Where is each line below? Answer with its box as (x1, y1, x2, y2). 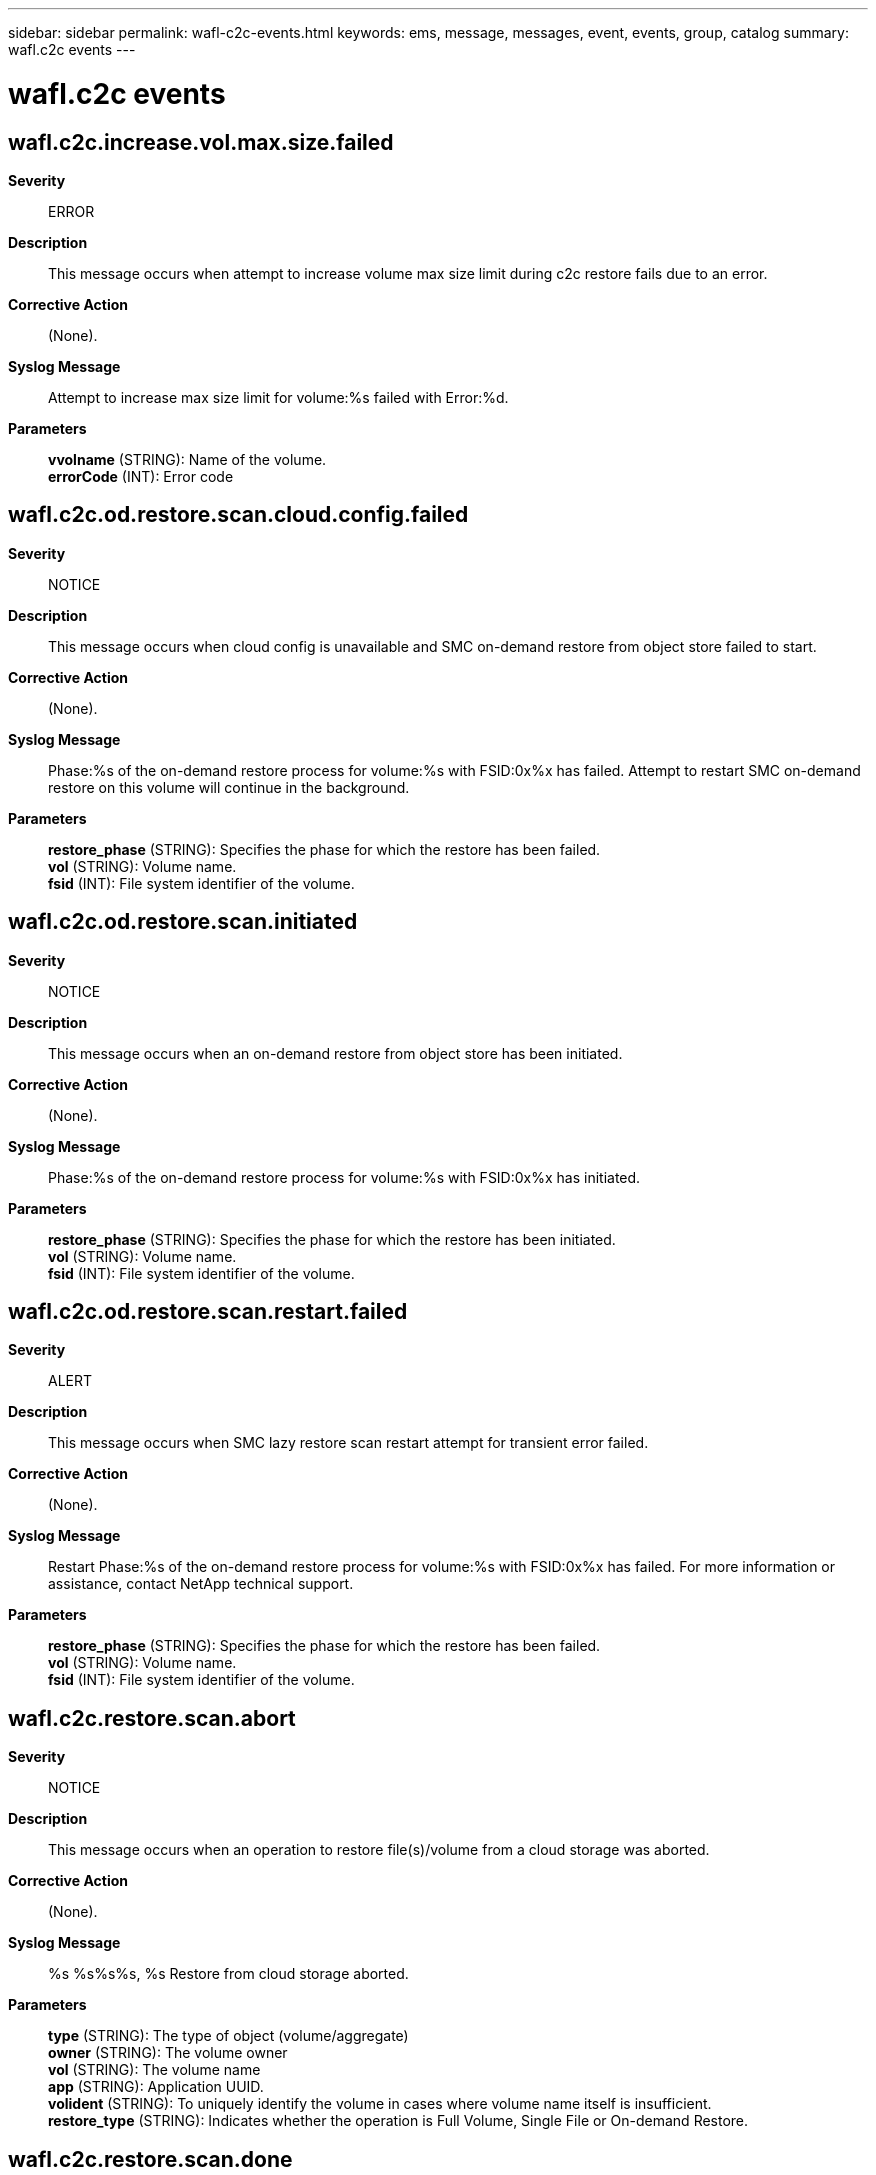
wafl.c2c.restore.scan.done (8, 2146, 293, 2172)
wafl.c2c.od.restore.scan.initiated (8, 909, 358, 935)
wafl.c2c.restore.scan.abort (8, 1705, 296, 1731)
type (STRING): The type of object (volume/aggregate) (48, 2027, 409, 2045)
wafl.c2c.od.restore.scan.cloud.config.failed (8, 502, 469, 528)
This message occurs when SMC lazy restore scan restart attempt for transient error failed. (48, 1434, 649, 1452)
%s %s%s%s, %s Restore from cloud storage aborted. (48, 1965, 409, 1983)
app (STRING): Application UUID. (48, 2078, 264, 2096)
